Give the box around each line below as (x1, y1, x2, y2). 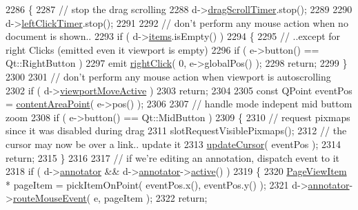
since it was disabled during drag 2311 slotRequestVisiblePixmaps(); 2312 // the (6, 123, 347, 138)
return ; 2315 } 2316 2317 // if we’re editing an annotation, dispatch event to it (6, 150, 339, 165)
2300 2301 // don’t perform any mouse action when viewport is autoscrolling (6, 69, 331, 83)
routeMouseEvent (12, 191, 87, 205)
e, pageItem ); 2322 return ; (93, 191, 208, 205)
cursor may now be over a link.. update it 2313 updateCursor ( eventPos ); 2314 (6, 136, 341, 151)
